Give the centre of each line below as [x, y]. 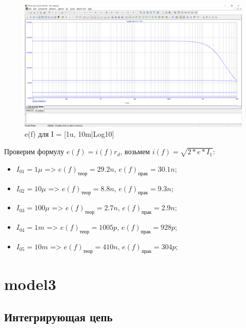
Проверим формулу [34, 151]
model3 [30, 284]
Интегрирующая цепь [58, 316]
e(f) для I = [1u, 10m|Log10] [69, 134]
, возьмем [135, 151]
